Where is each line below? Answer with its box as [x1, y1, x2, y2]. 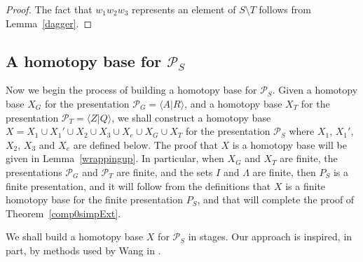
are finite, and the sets [116, 164, 213, 179]
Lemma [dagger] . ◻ [6, 15, 93, 30]
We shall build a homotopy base [6, 229, 144, 244]
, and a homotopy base [184, 96, 282, 110]
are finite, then [252, 164, 316, 179]
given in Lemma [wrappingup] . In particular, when [6, 151, 224, 166]
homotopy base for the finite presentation [6, 192, 184, 207]
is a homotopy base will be [232, 137, 347, 152]
